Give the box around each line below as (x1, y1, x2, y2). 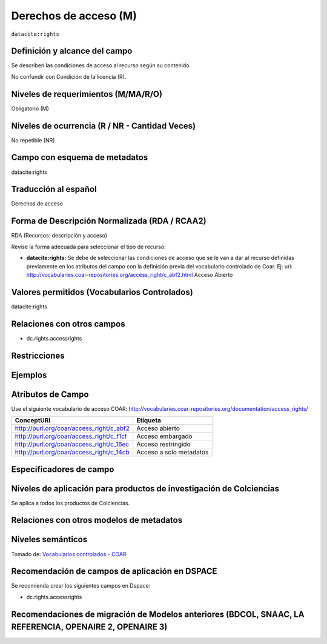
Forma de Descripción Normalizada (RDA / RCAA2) (11, 216, 206, 227)
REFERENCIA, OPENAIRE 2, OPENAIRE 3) (11, 622, 168, 632)
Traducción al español (11, 184, 97, 194)
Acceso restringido (136, 440, 191, 448)
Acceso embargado (136, 432, 193, 440)
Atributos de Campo (11, 389, 89, 399)
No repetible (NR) (11, 136, 55, 144)
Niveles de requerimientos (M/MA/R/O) (11, 88, 163, 99)
